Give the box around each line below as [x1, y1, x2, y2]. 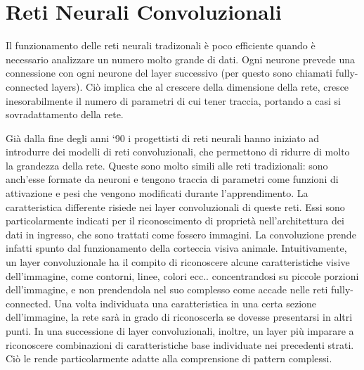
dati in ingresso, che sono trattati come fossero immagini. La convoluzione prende [6, 227, 356, 241]
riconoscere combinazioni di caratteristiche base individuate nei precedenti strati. [6, 337, 354, 352]
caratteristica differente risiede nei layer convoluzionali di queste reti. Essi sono [6, 199, 345, 214]
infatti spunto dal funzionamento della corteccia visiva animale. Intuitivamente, [6, 241, 347, 255]
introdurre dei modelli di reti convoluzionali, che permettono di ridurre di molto [6, 144, 350, 159]
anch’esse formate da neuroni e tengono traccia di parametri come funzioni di [6, 172, 339, 186]
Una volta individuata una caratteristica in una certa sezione [54, 295, 317, 310]
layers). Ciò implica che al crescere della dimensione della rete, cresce [51, 79, 349, 94]
